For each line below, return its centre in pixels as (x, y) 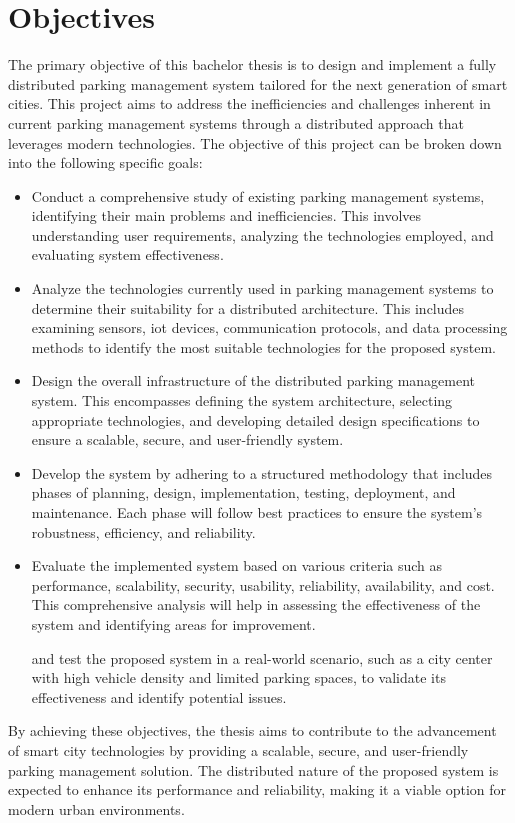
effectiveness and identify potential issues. (159, 696)
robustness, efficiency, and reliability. (143, 531)
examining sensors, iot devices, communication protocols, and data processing (269, 327)
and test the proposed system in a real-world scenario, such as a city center (262, 657)
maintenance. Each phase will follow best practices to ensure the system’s (257, 512)
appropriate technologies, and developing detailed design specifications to (255, 419)
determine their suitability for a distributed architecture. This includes (248, 307)
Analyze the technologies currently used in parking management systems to (262, 288)
